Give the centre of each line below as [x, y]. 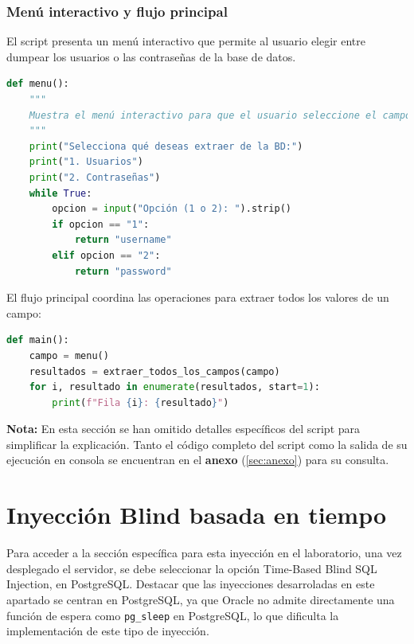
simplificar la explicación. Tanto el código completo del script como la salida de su [207, 444]
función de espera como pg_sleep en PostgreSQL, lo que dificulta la [173, 615]
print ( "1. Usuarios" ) [86, 162]
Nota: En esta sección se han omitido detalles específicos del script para [184, 429]
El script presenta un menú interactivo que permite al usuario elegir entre [186, 41]
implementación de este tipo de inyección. [108, 631]
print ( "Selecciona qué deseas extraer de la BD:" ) [166, 146]
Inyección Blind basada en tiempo [197, 515]
